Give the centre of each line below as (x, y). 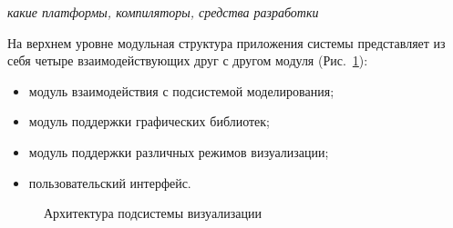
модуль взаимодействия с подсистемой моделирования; (181, 90)
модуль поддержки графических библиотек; (149, 121)
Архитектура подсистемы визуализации (153, 213)
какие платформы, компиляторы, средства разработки (163, 12)
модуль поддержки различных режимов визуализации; (179, 151)
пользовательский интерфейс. (110, 182)
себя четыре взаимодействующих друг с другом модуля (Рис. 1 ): (188, 60)
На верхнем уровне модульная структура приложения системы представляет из (226, 42)
